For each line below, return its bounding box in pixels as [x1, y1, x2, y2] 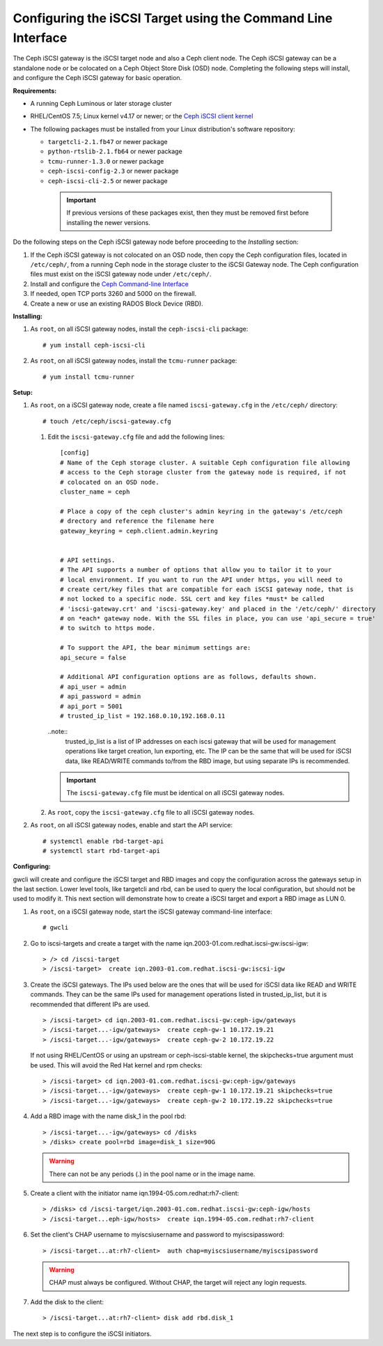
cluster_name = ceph [60, 488, 130, 496]
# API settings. [60, 556, 116, 564]
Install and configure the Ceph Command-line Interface [30, 279, 189, 288]
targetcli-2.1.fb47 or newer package [47, 138, 168, 146]
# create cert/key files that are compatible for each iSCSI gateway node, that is [60, 585, 354, 593]
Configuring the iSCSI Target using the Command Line [13, 10, 333, 26]
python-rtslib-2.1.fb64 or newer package [47, 147, 182, 156]
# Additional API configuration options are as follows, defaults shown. [60, 673, 318, 681]
